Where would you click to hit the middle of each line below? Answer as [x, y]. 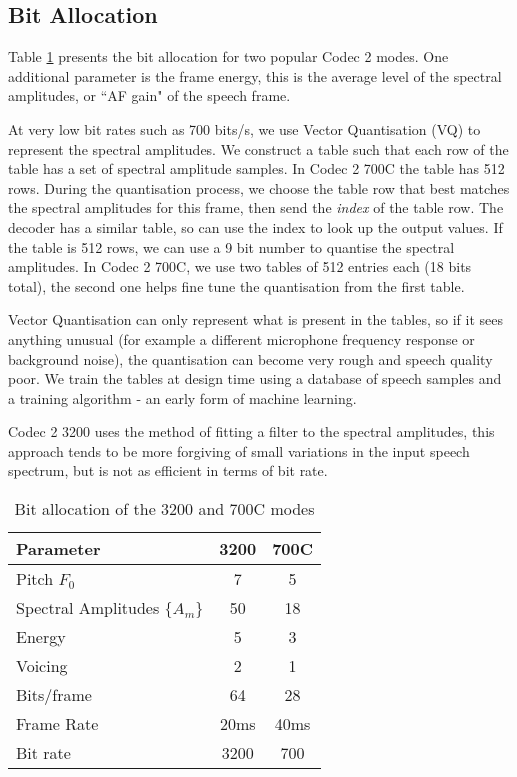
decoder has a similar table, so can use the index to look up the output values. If [255, 226]
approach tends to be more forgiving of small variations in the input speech [239, 450]
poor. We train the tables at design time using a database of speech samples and [255, 378]
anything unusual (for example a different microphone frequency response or [241, 338]
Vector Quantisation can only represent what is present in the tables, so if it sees [256, 319]
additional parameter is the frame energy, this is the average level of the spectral [255, 75]
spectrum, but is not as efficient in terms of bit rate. [168, 470]
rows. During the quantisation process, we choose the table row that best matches [259, 187]
